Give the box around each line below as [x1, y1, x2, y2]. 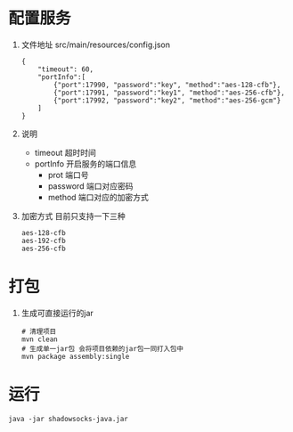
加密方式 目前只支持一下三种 [20, 210, 126, 221]
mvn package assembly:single [20, 352, 130, 361]
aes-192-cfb [20, 236, 66, 245]
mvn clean [20, 335, 59, 344]
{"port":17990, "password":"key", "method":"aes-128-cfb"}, [53, 80, 281, 89]
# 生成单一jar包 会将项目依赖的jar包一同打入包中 [20, 344, 184, 353]
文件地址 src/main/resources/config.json [20, 39, 171, 50]
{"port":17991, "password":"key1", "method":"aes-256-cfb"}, [53, 88, 286, 97]
